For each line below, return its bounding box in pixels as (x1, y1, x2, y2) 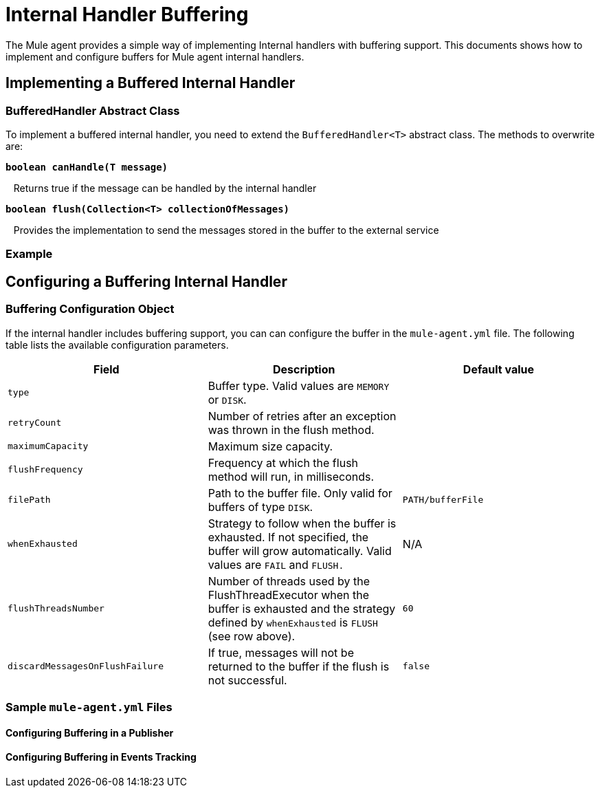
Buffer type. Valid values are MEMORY (208, 378, 390, 393)
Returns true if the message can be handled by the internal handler (13, 182, 317, 194)
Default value (463, 362, 534, 376)
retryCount (8, 417, 62, 428)
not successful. (208, 673, 287, 687)
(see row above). (208, 629, 296, 643)
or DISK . (208, 392, 247, 406)
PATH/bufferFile (402, 495, 484, 506)
